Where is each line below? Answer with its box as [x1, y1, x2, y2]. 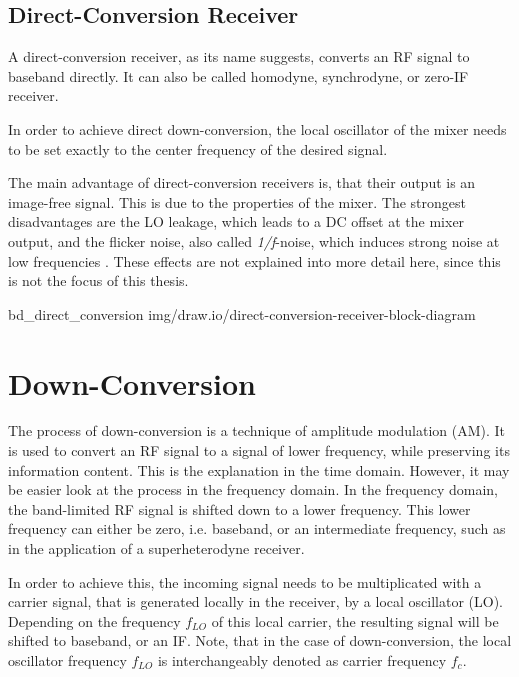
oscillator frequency [8, 649, 127, 670]
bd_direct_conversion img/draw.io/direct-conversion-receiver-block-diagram [8, 303, 476, 324]
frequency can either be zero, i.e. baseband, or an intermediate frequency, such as [8, 518, 506, 539]
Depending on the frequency [8, 610, 181, 631]
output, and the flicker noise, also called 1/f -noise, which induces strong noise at [8, 230, 500, 251]
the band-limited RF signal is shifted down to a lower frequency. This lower [8, 498, 471, 519]
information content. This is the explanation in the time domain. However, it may [8, 459, 510, 480]
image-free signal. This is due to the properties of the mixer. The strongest [8, 191, 466, 212]
